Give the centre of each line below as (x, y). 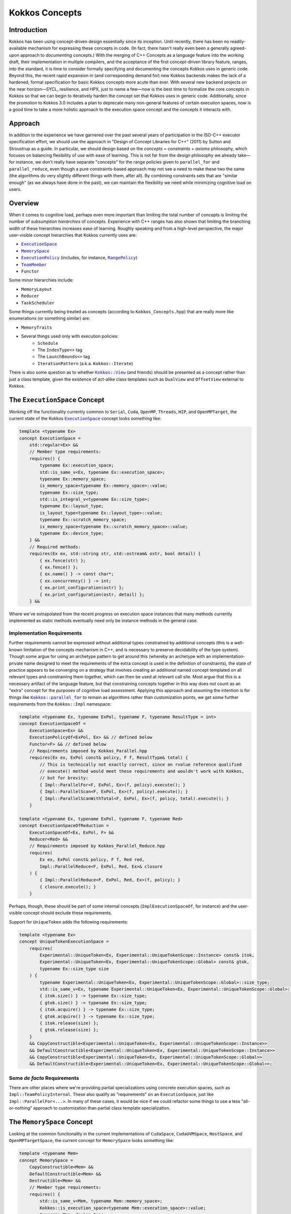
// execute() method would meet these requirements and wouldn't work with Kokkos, (142, 771)
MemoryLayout (37, 289)
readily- (238, 42)
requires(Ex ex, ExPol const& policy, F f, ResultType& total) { (109, 758)
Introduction (28, 30)
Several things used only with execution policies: (70, 336)
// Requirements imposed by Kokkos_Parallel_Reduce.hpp (97, 846)
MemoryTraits (37, 327)
